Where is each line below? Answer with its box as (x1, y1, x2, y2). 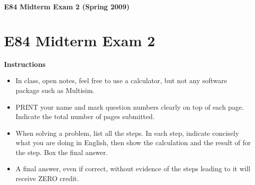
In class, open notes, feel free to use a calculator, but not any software (15, 75, 227, 86)
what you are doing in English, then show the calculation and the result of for (15, 137, 251, 148)
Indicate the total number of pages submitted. (15, 111, 155, 122)
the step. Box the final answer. (15, 147, 108, 157)
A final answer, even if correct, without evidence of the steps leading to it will (15, 163, 251, 174)
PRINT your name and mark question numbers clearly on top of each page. (15, 101, 244, 112)
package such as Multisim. (15, 85, 95, 95)
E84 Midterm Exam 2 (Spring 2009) (4, 1, 129, 11)
